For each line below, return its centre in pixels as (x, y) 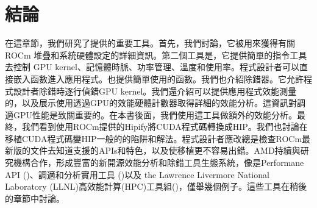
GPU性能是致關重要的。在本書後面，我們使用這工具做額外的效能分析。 (155, 114)
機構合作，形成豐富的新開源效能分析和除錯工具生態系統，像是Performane (158, 163)
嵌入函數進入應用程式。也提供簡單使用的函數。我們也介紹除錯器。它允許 (158, 78)
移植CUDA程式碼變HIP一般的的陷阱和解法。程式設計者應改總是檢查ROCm (154, 138)
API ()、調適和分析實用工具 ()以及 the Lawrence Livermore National (137, 174)
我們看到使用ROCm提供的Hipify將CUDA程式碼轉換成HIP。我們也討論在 (165, 127)
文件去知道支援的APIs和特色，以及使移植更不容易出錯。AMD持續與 (165, 150)
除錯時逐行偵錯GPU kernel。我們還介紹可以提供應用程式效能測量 (168, 91)
